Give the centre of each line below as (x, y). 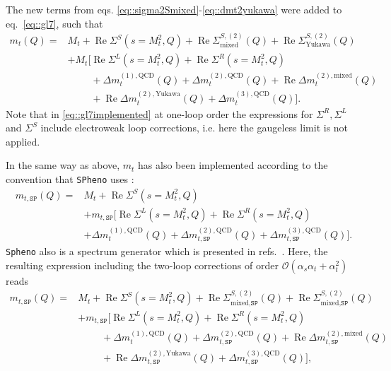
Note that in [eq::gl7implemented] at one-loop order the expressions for (159, 113)
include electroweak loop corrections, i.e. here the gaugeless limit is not (194, 128)
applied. (23, 141)
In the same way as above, (63, 165)
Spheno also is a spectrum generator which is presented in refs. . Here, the (167, 251)
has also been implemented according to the (233, 165)
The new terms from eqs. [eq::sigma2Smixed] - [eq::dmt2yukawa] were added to (174, 9)
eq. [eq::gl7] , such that (54, 23)
